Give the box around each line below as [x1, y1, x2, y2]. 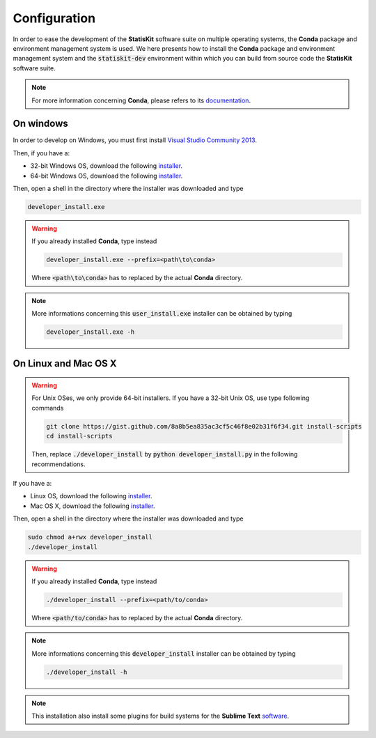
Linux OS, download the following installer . [30, 492, 152, 500]
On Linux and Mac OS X [13, 358, 118, 369]
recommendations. [31, 460, 86, 468]
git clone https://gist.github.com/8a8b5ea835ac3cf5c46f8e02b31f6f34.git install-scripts [46, 422, 362, 430]
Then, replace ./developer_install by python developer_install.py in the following [31, 450, 298, 459]
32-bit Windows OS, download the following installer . [30, 162, 183, 170]
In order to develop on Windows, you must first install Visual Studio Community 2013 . [13, 136, 258, 144]
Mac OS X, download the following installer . [30, 502, 155, 510]
